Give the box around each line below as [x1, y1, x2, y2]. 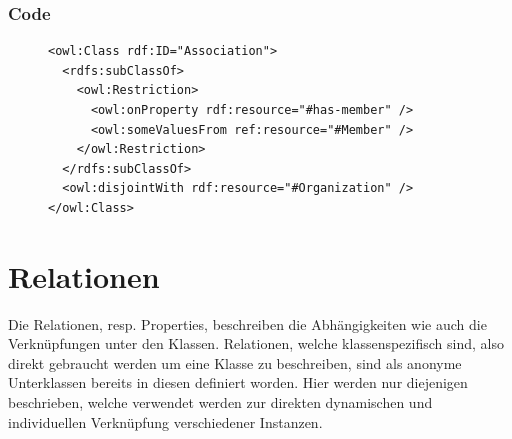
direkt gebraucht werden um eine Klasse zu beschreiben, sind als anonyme [8, 352, 462, 373]
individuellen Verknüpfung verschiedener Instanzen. [8, 411, 323, 432]
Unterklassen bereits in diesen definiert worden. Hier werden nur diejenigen [8, 372, 468, 393]
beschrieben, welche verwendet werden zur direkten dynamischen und [8, 392, 433, 413]
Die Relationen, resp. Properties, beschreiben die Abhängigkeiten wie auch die [8, 313, 487, 334]
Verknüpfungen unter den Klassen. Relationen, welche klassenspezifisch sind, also [8, 333, 504, 354]
